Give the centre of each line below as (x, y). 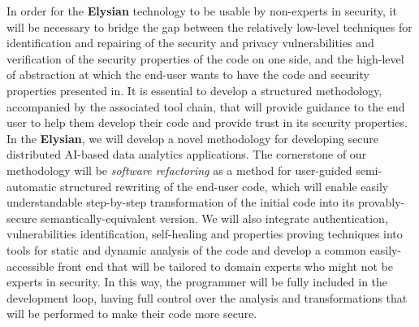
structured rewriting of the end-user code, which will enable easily (225, 186)
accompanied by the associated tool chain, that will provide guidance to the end (206, 106)
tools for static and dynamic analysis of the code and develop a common (186, 249)
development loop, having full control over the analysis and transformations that (207, 297)
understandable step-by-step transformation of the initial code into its (181, 202)
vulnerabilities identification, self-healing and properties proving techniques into (205, 234)
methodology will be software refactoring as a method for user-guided (179, 170)
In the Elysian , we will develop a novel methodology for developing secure (193, 138)
